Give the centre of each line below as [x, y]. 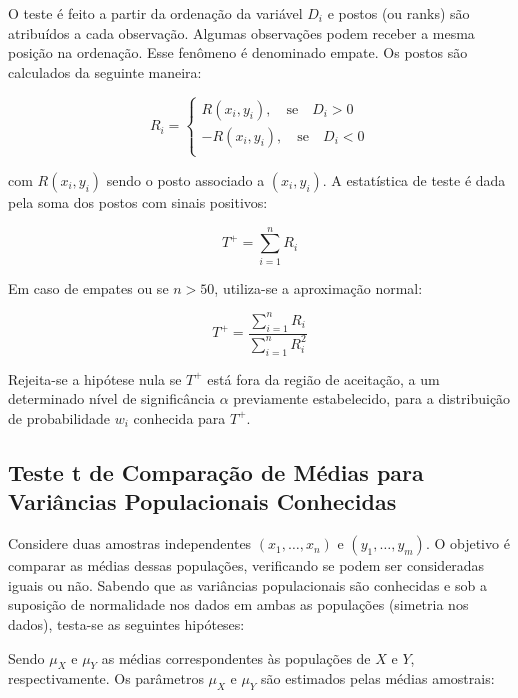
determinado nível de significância [112, 398]
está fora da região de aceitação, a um [323, 378]
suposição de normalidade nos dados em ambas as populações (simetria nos [238, 604]
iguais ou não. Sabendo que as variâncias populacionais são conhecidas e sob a [247, 584]
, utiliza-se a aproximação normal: [318, 287]
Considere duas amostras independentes [130, 543]
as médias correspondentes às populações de [236, 657]
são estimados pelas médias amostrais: [378, 678]
